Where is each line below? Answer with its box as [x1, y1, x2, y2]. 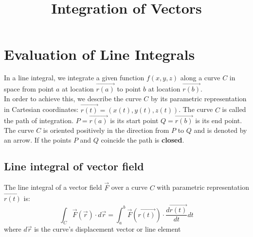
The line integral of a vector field [4, 182, 102, 192]
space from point [4, 84, 54, 94]
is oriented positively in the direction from [43, 125, 169, 135]
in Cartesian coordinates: [4, 104, 79, 114]
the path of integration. [4, 115, 74, 126]
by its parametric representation [150, 93, 247, 103]
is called [222, 104, 246, 114]
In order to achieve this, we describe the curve [4, 93, 142, 103]
